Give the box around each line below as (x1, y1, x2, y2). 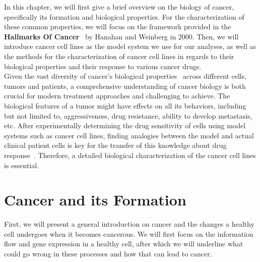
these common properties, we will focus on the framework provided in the (4, 21, 231, 32)
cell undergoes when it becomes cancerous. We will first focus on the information (4, 228, 253, 239)
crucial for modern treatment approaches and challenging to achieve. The (4, 90, 230, 101)
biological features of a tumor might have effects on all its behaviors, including (4, 100, 246, 111)
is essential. (4, 160, 39, 170)
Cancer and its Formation (4, 189, 186, 210)
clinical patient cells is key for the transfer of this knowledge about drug (4, 140, 227, 150)
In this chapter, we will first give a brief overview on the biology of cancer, (4, 2, 234, 12)
